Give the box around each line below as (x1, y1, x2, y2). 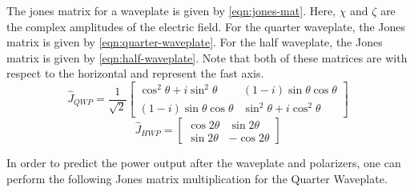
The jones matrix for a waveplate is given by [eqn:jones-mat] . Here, (6, 2, 336, 18)
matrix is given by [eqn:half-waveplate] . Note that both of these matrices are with (6, 49, 408, 66)
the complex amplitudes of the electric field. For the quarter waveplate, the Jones (6, 18, 406, 34)
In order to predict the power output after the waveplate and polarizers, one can (6, 154, 401, 171)
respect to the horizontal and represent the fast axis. (6, 65, 264, 82)
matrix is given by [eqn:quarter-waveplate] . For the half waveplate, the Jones (6, 34, 383, 50)
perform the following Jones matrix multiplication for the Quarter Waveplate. (6, 170, 388, 186)
